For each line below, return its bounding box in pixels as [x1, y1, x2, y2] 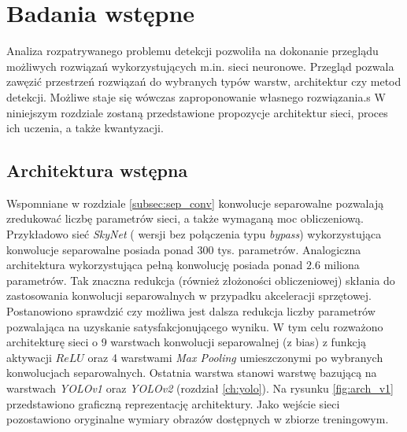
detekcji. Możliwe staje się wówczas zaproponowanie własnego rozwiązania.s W [6, 88, 386, 105]
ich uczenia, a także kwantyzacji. [6, 120, 164, 136]
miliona [324, 257, 360, 273]
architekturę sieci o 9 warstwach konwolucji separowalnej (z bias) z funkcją [6, 334, 366, 350]
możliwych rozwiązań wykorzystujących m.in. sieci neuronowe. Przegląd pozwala [6, 57, 394, 74]
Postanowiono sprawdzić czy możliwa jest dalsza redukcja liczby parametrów [6, 303, 376, 319]
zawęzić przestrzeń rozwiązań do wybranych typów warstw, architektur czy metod [6, 73, 401, 90]
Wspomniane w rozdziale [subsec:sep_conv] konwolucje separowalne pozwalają [6, 194, 384, 211]
